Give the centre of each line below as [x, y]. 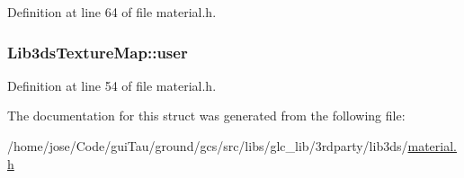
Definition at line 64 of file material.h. [112, 12]
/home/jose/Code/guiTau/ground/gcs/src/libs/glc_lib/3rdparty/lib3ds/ [208, 146]
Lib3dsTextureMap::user [98, 52]
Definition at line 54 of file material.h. [112, 85]
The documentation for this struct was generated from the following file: [206, 116]
